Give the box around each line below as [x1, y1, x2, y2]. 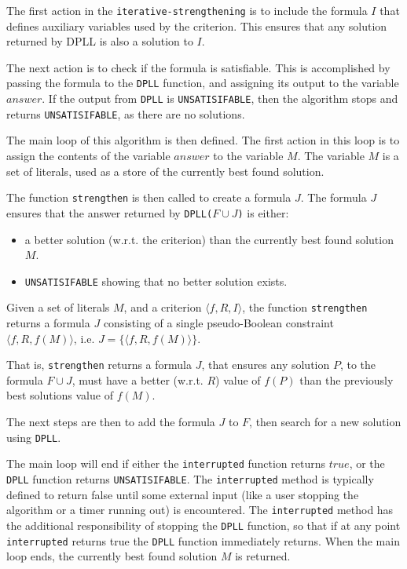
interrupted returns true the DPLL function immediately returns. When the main [6, 532, 400, 549]
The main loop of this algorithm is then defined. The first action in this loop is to [6, 132, 400, 148]
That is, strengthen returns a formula [6, 356, 192, 373]
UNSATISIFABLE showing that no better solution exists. [24, 272, 288, 289]
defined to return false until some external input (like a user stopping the [6, 486, 359, 502]
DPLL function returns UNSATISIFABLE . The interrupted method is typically [6, 470, 374, 487]
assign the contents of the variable [6, 148, 170, 163]
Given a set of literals [6, 299, 110, 316]
